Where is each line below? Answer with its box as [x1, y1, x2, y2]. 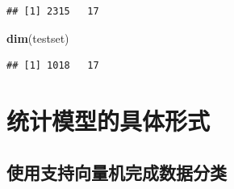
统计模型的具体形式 [6, 103, 211, 136]
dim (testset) [6, 29, 69, 46]
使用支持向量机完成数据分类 [6, 159, 227, 184]
